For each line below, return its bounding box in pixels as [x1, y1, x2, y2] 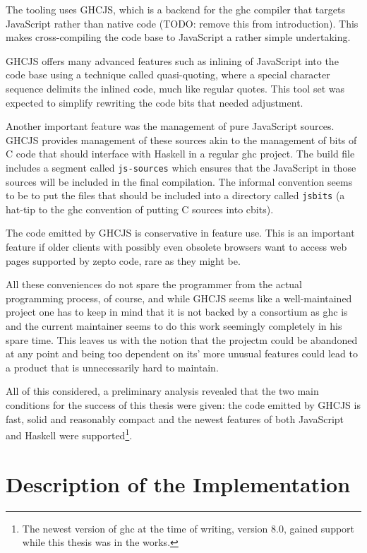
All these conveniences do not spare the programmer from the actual [6, 277, 302, 292]
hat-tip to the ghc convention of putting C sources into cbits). [6, 201, 274, 216]
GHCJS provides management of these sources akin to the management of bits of [6, 132, 357, 147]
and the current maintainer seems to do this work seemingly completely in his [6, 319, 342, 333]
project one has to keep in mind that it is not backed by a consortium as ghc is [6, 304, 348, 319]
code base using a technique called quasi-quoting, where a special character [6, 67, 330, 82]
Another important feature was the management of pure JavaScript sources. [6, 119, 335, 133]
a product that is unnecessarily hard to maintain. [6, 359, 219, 374]
